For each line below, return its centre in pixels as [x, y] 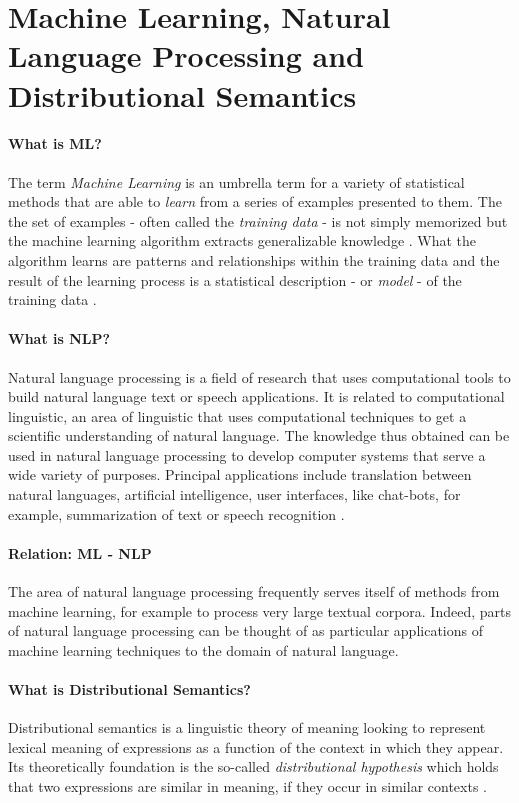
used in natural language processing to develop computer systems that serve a [247, 454]
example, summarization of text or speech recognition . [176, 513]
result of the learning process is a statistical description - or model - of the [235, 279]
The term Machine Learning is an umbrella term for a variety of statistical [236, 181]
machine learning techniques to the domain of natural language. [203, 649]
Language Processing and [186, 55]
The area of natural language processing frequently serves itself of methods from [254, 591]
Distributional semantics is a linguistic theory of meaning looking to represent [247, 727]
